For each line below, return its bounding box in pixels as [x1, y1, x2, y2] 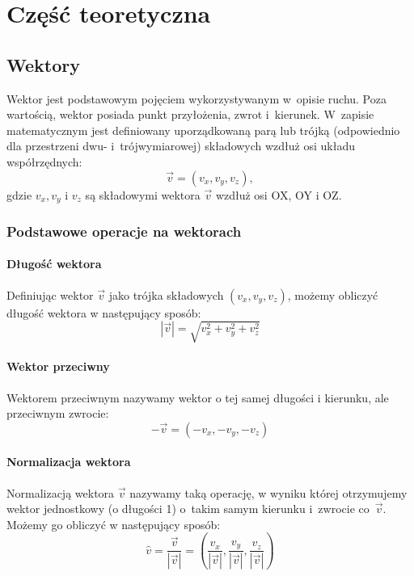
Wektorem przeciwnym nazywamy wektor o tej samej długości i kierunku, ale [6, 389, 389, 406]
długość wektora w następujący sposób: [6, 304, 201, 321]
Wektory [6, 52, 80, 77]
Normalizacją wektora [6, 484, 115, 501]
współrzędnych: [6, 153, 82, 170]
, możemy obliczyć [287, 286, 378, 303]
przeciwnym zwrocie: [6, 405, 109, 422]
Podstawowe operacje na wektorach [6, 221, 242, 241]
